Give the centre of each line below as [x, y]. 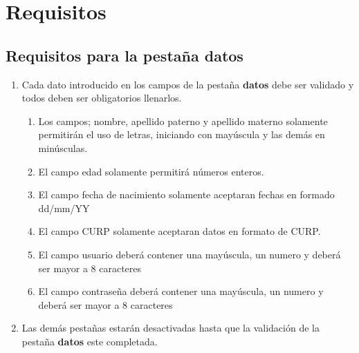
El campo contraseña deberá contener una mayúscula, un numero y [181, 291]
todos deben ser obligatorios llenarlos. [102, 98]
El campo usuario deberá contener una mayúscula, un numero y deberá [190, 254]
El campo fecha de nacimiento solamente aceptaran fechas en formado [186, 194]
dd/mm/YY [64, 208]
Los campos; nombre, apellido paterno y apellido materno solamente [183, 121]
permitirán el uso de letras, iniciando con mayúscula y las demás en [182, 134]
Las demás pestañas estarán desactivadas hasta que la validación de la [171, 328]
